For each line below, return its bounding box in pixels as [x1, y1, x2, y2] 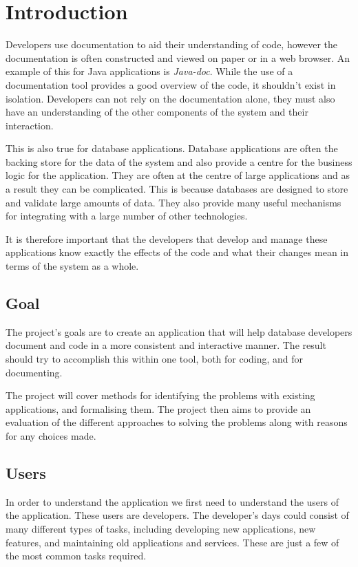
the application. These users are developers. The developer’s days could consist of [6, 508, 349, 522]
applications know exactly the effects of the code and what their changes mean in [6, 245, 349, 259]
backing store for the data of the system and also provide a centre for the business [6, 154, 352, 169]
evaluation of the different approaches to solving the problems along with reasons [6, 415, 348, 429]
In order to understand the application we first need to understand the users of [6, 494, 339, 509]
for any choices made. [6, 428, 96, 442]
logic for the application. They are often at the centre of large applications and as [6, 168, 350, 182]
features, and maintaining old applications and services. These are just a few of [6, 535, 339, 549]
